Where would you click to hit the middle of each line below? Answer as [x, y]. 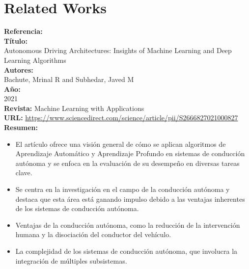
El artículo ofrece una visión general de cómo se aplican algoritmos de [121, 144]
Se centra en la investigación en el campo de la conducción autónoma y [123, 189]
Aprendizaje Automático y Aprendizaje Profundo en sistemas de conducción [130, 153]
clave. [24, 173]
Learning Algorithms [35, 60]
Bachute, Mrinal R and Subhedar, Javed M [69, 79]
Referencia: [23, 31]
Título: [16, 40]
